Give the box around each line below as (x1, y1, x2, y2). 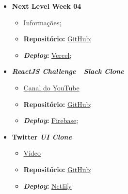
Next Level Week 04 (12, 1, 81, 11)
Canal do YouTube (23, 82, 80, 92)
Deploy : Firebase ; (23, 115, 79, 125)
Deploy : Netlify (23, 180, 72, 191)
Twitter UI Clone (12, 131, 72, 141)
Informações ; (23, 17, 62, 27)
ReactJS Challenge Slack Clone (12, 66, 124, 76)
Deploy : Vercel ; (23, 50, 72, 60)
